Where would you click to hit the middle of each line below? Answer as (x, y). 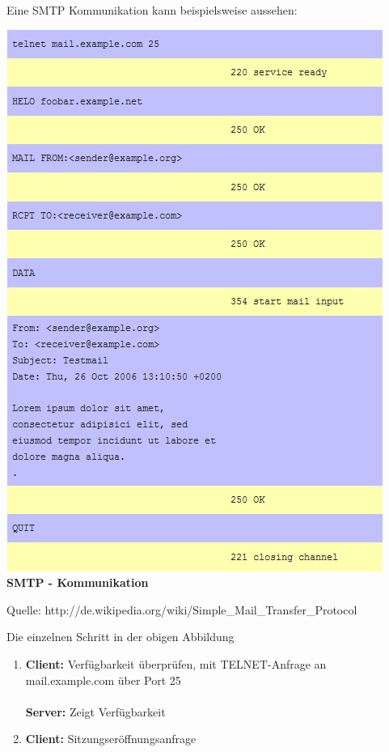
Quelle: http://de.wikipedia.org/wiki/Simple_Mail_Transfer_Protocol (182, 609)
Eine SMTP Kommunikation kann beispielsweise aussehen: (152, 10)
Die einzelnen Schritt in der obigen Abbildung (121, 637)
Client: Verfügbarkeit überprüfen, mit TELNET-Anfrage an (176, 663)
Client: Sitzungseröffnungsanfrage (111, 739)
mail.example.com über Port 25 (103, 680)
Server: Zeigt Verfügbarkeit (95, 711)
